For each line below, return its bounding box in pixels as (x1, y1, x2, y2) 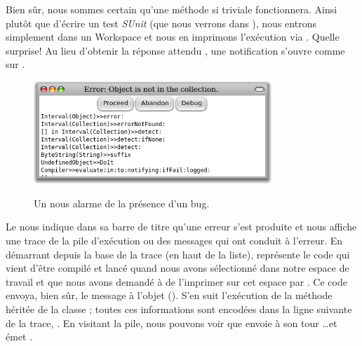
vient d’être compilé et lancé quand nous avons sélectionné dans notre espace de (6, 261, 349, 275)
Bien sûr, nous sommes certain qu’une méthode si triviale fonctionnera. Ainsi (6, 2, 337, 16)
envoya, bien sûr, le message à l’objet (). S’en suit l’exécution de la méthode (6, 288, 333, 303)
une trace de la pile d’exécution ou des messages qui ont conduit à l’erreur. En (6, 233, 343, 248)
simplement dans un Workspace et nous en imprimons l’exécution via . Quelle (6, 29, 340, 44)
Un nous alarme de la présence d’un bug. (34, 195, 210, 210)
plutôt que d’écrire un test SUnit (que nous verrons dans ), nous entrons (6, 15, 316, 30)
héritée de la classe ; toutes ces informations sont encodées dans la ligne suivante (6, 302, 352, 317)
